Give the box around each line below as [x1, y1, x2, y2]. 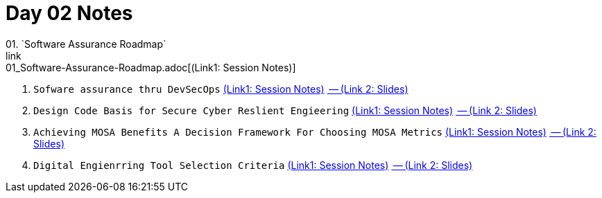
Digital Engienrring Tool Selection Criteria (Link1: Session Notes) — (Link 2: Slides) [33, 159, 473, 171]
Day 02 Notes [6, 1, 133, 25]
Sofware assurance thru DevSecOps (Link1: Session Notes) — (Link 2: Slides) [33, 82, 409, 95]
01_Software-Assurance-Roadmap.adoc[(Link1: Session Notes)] [6, 61, 296, 73]
